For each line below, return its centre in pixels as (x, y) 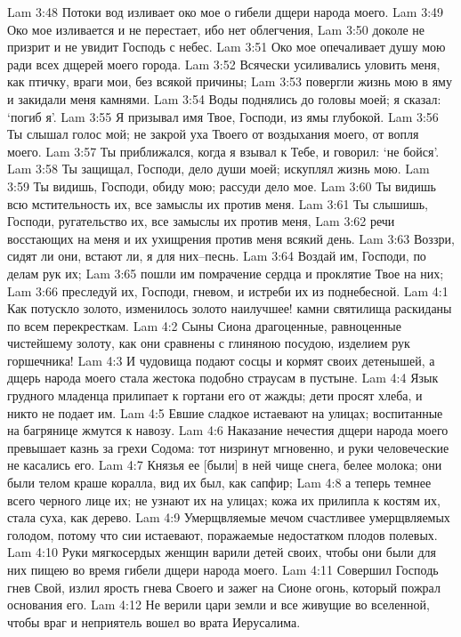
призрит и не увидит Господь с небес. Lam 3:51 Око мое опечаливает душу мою (226, 47)
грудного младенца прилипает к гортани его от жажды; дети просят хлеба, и (215, 395)
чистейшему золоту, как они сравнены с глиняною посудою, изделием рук (209, 343)
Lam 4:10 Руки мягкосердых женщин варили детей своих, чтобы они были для (222, 552)
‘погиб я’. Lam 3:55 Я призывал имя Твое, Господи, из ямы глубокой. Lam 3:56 (223, 116)
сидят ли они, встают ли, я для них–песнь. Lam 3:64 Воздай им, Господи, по (217, 256)
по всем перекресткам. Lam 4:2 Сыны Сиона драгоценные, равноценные (204, 325)
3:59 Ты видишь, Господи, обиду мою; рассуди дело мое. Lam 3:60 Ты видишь (222, 185)
